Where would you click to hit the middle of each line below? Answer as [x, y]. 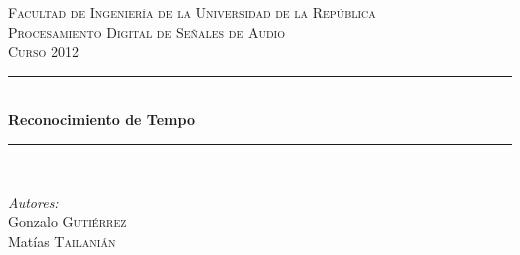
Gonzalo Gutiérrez [67, 221]
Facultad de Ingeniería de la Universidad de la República [192, 12]
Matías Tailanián [62, 240]
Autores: [33, 201]
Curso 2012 [43, 51]
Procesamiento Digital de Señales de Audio [146, 31]
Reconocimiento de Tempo [101, 119]
